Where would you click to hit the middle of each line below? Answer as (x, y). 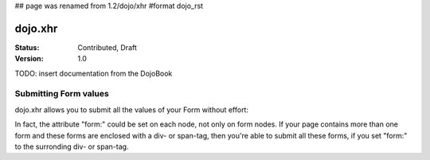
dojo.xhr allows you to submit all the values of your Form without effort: (131, 109)
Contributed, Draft (107, 47)
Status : (27, 47)
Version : (29, 59)
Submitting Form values (62, 94)
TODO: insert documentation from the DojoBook (94, 73)
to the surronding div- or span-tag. (72, 146)
